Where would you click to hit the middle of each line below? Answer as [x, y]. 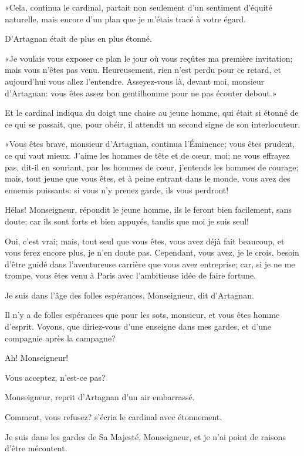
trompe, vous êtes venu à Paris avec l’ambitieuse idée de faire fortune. [131, 275]
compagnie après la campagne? [60, 338]
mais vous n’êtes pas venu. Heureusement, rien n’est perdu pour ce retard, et [143, 70]
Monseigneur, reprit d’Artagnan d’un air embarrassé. [100, 397]
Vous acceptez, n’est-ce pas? [55, 377]
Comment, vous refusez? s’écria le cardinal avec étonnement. [114, 417]
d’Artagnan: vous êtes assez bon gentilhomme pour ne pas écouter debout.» [141, 93]
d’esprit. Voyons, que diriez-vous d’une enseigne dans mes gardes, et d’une [138, 326]
